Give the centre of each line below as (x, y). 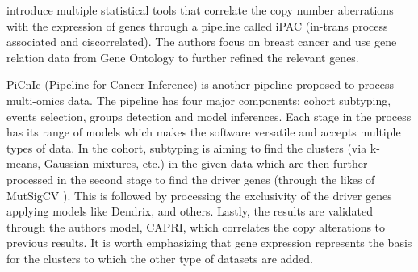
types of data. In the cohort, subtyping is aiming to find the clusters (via (187, 147)
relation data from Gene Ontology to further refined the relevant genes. (183, 57)
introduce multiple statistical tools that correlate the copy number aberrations (200, 10)
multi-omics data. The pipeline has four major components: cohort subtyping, (199, 100)
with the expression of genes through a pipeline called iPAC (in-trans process (197, 25)
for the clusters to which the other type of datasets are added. (160, 258)
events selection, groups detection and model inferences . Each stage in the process (209, 116)
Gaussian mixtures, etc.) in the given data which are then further (206, 163)
